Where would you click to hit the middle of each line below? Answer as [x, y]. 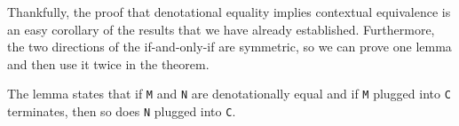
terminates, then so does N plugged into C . [122, 111]
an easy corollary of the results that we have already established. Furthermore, [221, 29]
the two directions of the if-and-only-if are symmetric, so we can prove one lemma [229, 47]
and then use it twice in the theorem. [108, 63]
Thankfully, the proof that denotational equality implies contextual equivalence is [229, 12]
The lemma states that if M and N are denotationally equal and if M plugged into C [229, 94]
